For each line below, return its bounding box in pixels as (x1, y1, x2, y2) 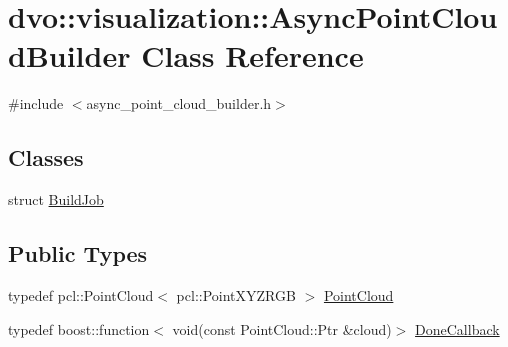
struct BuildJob (8, 189, 104, 210)
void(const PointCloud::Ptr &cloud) (172, 318, 392, 339)
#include (8, 93, 64, 114)
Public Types (8, 238, 148, 269)
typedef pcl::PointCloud (8, 284, 154, 305)
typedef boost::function (8, 318, 150, 339)
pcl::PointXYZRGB (176, 284, 296, 305)
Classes (8, 142, 84, 173)
